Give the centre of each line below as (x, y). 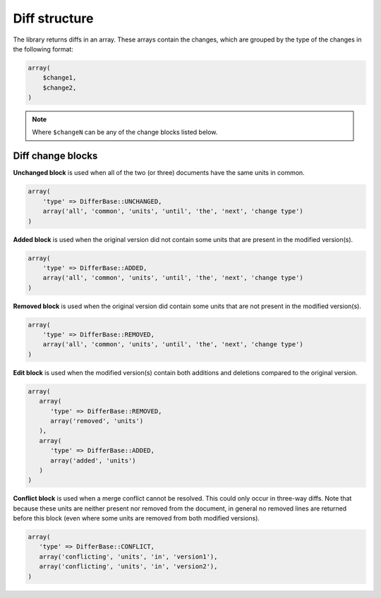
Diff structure (53, 18)
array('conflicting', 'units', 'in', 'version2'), (128, 567)
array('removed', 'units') (97, 421)
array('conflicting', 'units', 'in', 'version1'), (128, 556)
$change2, (60, 87)
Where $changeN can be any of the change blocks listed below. (125, 132)
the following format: (43, 49)
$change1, (60, 78)
